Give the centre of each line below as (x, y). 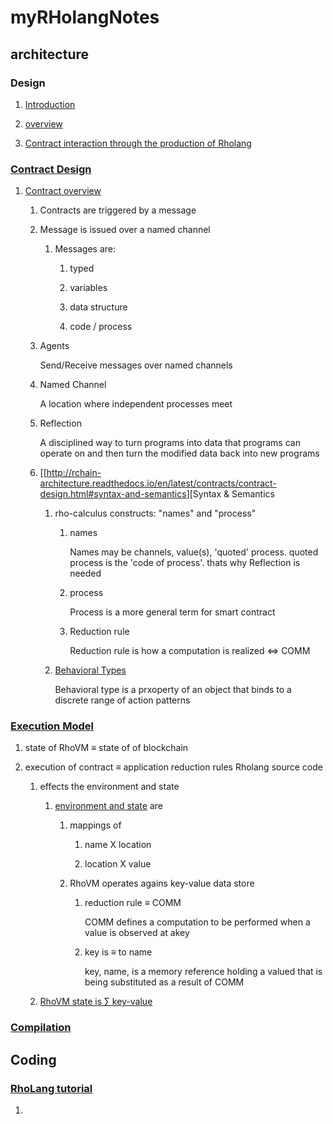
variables (88, 288)
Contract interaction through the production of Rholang (138, 143)
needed (85, 573)
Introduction (50, 104)
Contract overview (63, 191)
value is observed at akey (137, 933)
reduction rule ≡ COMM (133, 903)
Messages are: (85, 249)
